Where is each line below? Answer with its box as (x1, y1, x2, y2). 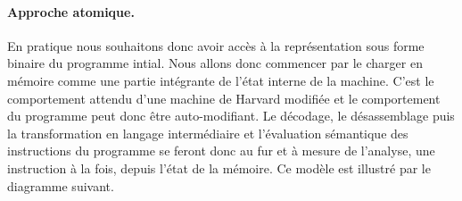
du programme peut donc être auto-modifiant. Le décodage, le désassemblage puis (7, 106, 455, 125)
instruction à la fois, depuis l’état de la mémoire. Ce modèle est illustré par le (7, 158, 431, 177)
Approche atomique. (7, 2, 135, 21)
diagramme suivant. (7, 176, 114, 195)
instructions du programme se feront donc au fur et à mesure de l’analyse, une (7, 141, 435, 160)
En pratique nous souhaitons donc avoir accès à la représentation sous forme (7, 36, 425, 54)
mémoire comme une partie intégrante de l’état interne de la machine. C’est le (7, 71, 434, 89)
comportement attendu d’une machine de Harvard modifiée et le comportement (7, 88, 441, 107)
